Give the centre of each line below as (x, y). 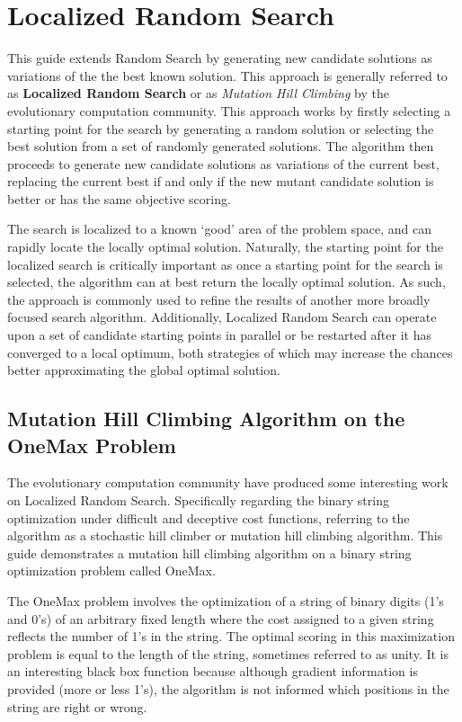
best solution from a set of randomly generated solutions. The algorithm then (221, 146)
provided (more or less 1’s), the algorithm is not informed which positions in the (228, 688)
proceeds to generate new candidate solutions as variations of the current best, (223, 163)
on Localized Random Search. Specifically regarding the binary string (198, 500)
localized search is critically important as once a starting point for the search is (225, 264)
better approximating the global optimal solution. (144, 370)
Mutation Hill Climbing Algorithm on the (206, 419)
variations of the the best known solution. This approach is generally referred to (227, 75)
